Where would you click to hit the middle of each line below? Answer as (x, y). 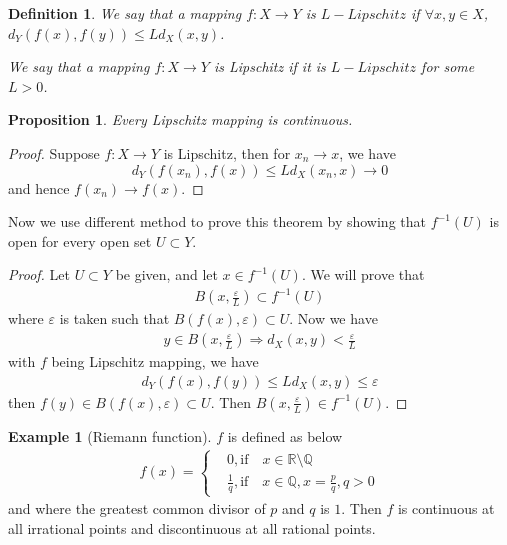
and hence (39, 187)
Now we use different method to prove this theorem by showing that (217, 221)
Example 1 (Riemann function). (110, 435)
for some (448, 66)
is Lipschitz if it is (269, 66)
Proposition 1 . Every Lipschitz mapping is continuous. (180, 119)
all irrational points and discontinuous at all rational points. (192, 527)
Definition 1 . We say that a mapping (125, 13)
